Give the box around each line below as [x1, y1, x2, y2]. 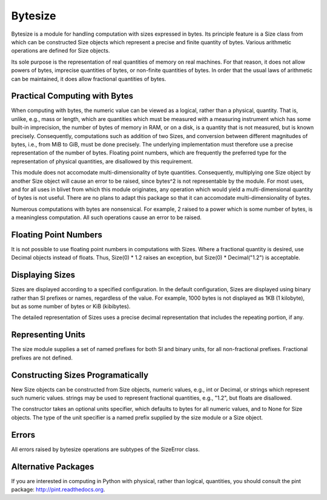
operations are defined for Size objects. [11, 47, 110, 54]
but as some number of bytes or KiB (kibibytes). [11, 303, 131, 310]
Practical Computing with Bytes [11, 91, 133, 101]
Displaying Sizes [11, 270, 76, 280]
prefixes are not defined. [11, 354, 73, 361]
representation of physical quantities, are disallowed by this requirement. [11, 157, 193, 165]
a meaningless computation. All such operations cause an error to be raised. [11, 214, 202, 221]
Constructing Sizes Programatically [11, 370, 148, 380]
